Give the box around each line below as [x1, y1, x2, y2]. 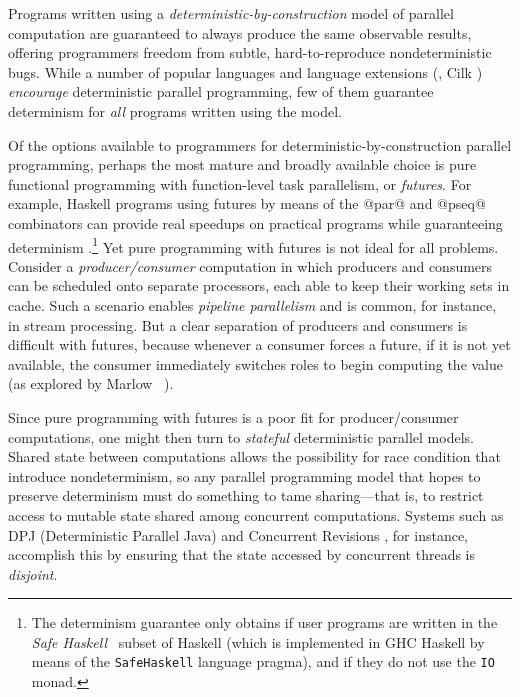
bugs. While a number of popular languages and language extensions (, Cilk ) [8, 61, 483, 82]
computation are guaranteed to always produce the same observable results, [8, 22, 472, 43]
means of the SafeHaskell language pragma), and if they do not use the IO [31, 651, 495, 672]
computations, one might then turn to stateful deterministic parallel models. [8, 426, 474, 447]
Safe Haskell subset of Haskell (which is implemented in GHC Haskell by [31, 631, 485, 652]
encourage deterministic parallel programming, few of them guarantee [8, 81, 434, 102]
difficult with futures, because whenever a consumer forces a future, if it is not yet [8, 334, 511, 355]
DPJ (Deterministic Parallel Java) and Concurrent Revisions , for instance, [8, 524, 468, 545]
